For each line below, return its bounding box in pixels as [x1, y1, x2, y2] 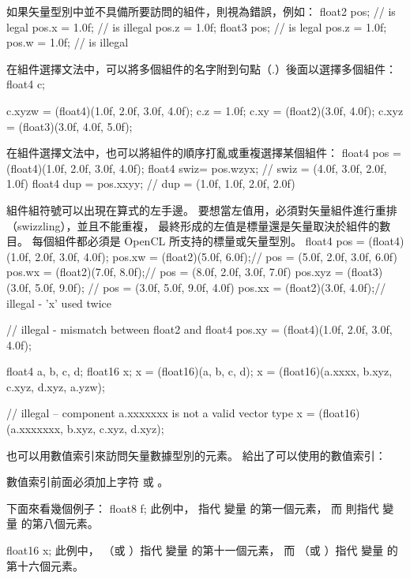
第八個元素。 [32, 515, 99, 532]
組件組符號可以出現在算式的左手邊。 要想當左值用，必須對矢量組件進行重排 [6, 201, 397, 218]
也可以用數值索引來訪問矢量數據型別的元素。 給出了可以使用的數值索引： [6, 446, 386, 463]
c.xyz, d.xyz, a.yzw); [6, 378, 105, 394]
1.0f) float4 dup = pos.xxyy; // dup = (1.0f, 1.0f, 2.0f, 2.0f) [6, 175, 295, 192]
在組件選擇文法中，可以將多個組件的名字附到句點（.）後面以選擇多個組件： [6, 60, 397, 77]
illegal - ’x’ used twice [6, 294, 112, 311]
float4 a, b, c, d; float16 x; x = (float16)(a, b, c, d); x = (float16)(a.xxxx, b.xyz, [6, 363, 393, 379]
